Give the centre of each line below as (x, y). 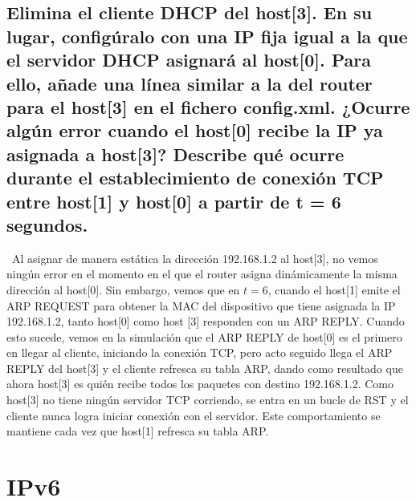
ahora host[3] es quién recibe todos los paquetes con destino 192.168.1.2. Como (200, 384)
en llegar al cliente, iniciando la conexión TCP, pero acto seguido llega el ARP (200, 352)
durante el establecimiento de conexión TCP (195, 178)
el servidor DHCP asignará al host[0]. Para (189, 60)
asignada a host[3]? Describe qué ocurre (175, 154)
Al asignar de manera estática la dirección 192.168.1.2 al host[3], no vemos (195, 258)
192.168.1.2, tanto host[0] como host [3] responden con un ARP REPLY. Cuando (206, 321)
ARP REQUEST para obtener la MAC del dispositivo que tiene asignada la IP (201, 305)
